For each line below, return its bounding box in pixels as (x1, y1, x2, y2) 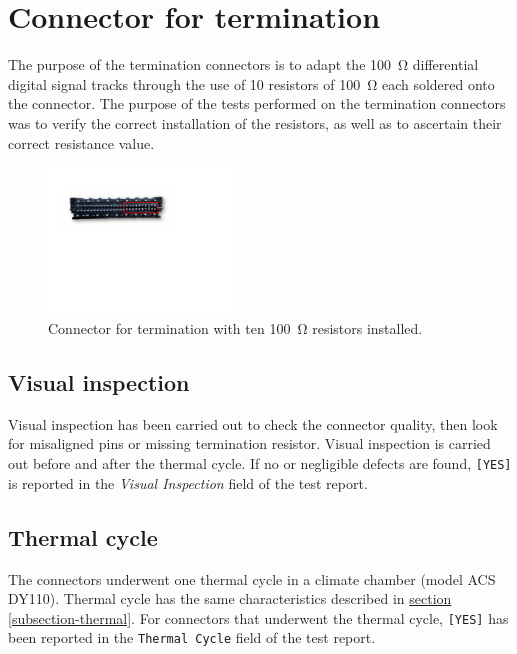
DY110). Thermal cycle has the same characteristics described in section (8, 588, 452, 609)
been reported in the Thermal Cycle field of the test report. (8, 627, 376, 648)
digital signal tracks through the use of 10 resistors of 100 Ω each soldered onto (8, 73, 495, 94)
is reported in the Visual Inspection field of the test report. (8, 472, 368, 493)
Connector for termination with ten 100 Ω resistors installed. (48, 318, 423, 339)
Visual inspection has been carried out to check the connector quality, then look (8, 413, 498, 434)
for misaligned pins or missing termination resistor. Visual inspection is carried (8, 433, 491, 454)
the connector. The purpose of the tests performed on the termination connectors (8, 93, 506, 114)
